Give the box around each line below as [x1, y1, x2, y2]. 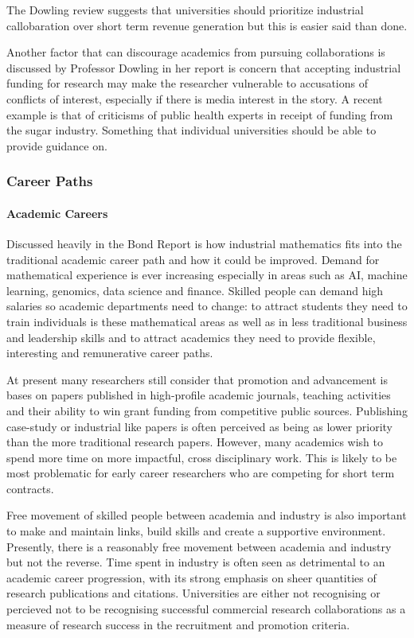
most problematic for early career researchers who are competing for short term [6, 465, 395, 481]
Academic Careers [6, 204, 108, 221]
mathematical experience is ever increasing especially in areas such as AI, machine [6, 266, 408, 283]
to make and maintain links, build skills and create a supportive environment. [6, 523, 386, 539]
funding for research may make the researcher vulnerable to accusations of [6, 75, 369, 91]
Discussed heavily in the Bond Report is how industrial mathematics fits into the [6, 235, 402, 251]
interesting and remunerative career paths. [6, 344, 213, 361]
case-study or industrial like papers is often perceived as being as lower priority [6, 418, 393, 434]
